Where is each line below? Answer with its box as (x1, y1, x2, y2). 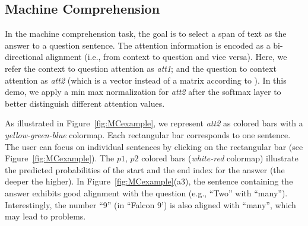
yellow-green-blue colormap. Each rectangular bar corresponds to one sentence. (5, 128, 291, 141)
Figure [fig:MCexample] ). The (5, 152, 115, 164)
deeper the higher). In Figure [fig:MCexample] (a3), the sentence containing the (5, 175, 293, 187)
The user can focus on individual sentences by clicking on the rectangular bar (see (5, 140, 303, 152)
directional (5, 50, 43, 63)
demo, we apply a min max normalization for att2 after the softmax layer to (5, 85, 281, 98)
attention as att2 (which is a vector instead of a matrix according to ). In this (5, 74, 287, 86)
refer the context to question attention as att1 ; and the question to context (5, 62, 277, 74)
